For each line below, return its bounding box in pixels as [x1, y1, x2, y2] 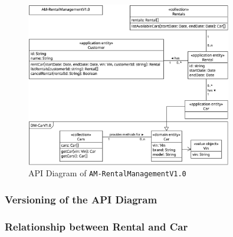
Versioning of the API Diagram [5, 192, 157, 206]
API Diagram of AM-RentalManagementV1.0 [28, 167, 186, 179]
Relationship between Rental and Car [5, 219, 188, 233]
